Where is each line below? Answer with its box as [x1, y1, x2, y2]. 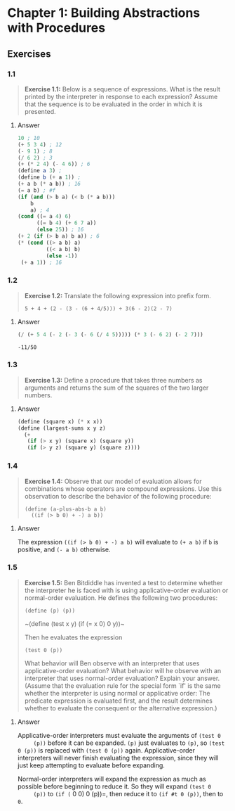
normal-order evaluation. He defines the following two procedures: [24, 593, 218, 602]
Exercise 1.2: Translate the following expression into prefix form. [24, 291, 212, 300]
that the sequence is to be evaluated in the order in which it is [24, 100, 203, 108]
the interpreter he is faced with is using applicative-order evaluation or [24, 586, 229, 594]
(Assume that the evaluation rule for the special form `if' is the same [24, 681, 221, 690]
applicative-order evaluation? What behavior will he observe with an [24, 666, 222, 675]
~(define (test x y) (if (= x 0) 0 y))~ [24, 619, 125, 627]
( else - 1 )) [46, 252, 78, 260]
